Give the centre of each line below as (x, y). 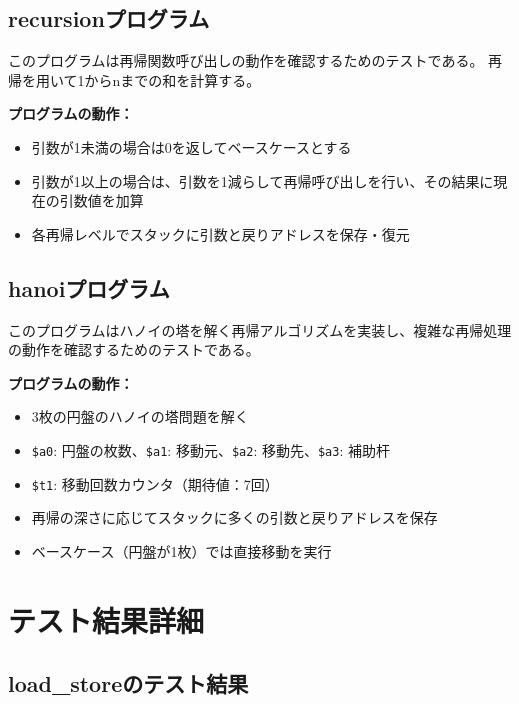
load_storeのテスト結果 (128, 683)
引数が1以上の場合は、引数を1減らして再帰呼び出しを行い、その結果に (262, 180)
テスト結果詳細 (106, 619)
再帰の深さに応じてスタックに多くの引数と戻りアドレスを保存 (234, 517)
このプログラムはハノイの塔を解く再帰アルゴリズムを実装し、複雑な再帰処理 (260, 329)
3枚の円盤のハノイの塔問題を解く (140, 416)
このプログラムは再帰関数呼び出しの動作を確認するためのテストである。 (246, 60)
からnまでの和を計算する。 (172, 79)
